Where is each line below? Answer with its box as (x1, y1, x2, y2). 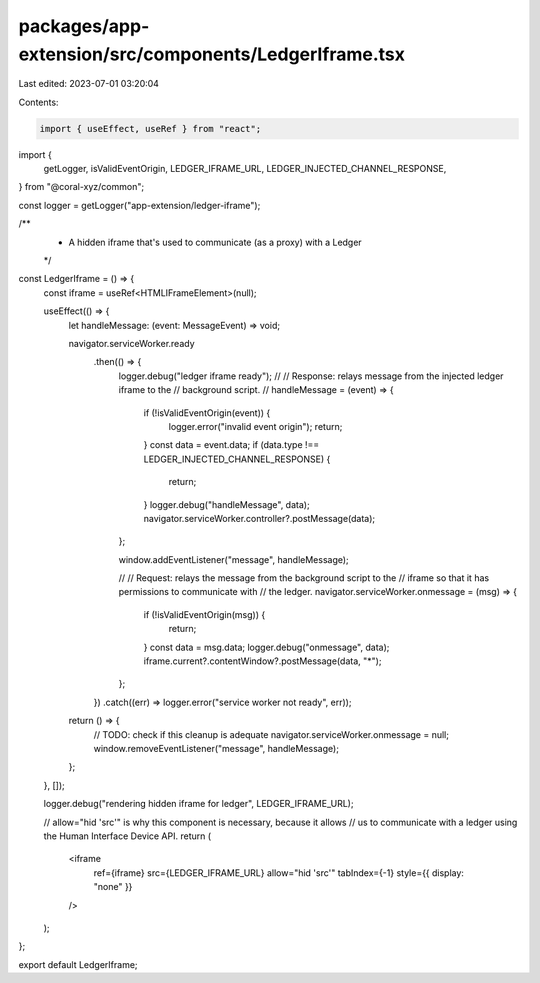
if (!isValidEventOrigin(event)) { (143, 406, 271, 419)
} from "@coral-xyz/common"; (18, 181, 145, 193)
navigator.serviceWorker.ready (68, 338, 195, 349)
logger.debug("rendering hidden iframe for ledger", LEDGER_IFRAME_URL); (43, 798, 354, 810)
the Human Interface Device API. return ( (43, 830, 212, 842)
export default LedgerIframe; (18, 958, 139, 970)
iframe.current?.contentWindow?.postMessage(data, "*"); (143, 655, 382, 667)
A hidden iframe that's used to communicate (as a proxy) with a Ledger (68, 236, 362, 248)
